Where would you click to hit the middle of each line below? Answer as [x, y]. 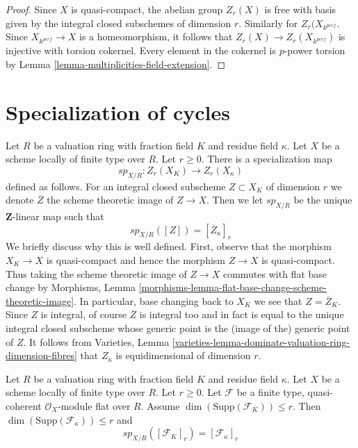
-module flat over [94, 405]
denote [20, 200]
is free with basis [300, 9]
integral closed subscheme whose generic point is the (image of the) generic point [178, 327]
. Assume [160, 405]
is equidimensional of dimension [183, 355]
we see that [278, 300]
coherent [24, 405]
